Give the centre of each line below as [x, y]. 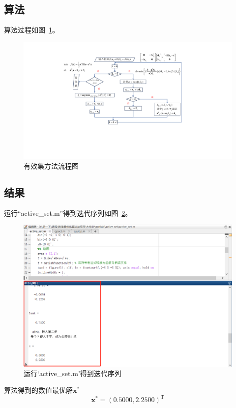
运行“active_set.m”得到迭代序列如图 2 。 [68, 213]
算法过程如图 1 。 [31, 30]
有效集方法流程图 [51, 165]
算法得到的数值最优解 [38, 390]
